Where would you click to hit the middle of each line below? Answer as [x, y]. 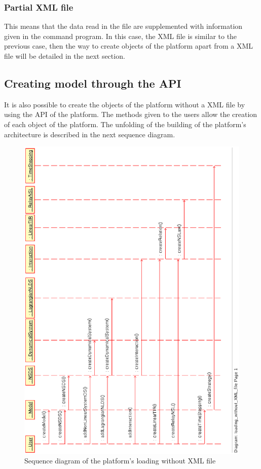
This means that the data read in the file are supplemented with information [123, 26]
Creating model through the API [93, 83]
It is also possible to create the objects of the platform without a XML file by [125, 104]
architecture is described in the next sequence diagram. [90, 134]
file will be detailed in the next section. [65, 56]
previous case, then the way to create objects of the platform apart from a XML [128, 46]
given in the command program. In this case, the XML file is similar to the [121, 36]
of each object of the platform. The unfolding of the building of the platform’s [125, 124]
